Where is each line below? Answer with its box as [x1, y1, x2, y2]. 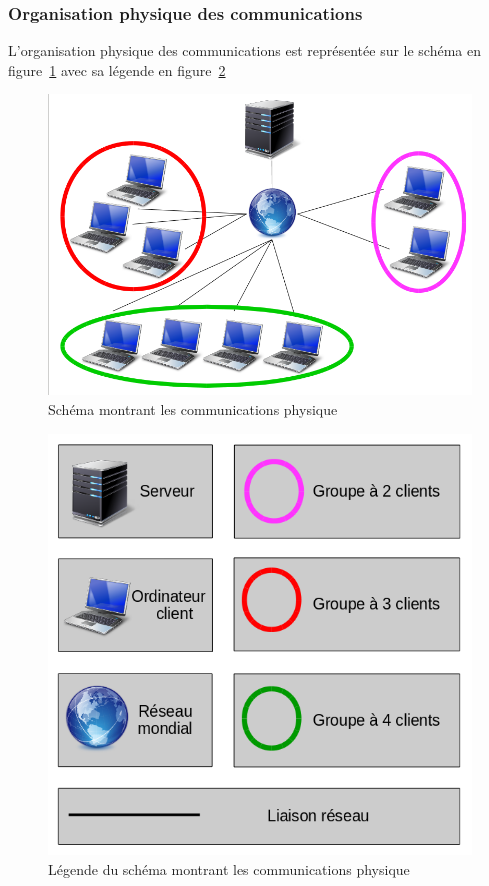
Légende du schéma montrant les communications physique [48, 859, 410, 880]
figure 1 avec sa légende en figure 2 [8, 59, 226, 80]
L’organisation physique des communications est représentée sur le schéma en [8, 40, 482, 61]
